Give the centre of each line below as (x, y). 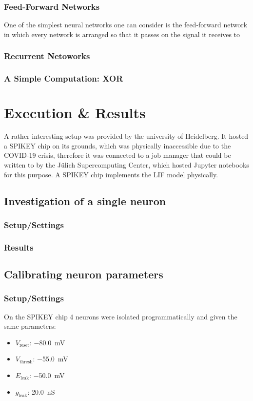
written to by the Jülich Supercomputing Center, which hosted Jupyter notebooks (126, 165)
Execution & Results (75, 113)
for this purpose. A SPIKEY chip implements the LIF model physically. (111, 174)
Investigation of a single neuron (85, 200)
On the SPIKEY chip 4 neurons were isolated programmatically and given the (121, 316)
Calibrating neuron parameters (84, 274)
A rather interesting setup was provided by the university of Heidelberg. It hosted (126, 136)
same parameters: (30, 326)
